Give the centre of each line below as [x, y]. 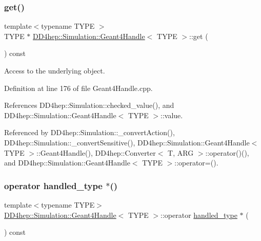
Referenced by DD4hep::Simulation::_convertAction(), [89, 132]
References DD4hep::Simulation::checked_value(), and [89, 105]
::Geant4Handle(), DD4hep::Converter [96, 152]
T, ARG [181, 152]
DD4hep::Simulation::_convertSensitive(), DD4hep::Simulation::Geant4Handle [127, 142]
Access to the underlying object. [55, 70]
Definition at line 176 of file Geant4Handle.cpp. [78, 88]
